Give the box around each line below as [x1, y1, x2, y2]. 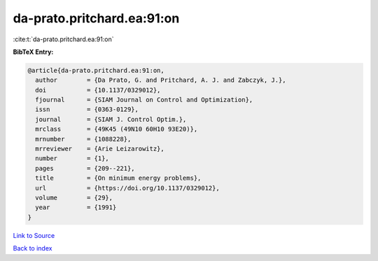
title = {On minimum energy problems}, [35, 174, 202, 182]
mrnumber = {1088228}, [35, 135, 132, 143]
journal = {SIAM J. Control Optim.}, [35, 115, 187, 123]
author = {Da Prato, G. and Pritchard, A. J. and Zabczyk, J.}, [35, 76, 286, 84]
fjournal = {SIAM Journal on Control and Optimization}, [35, 96, 253, 104]
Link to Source [13, 231, 55, 239]
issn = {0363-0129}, [35, 106, 139, 113]
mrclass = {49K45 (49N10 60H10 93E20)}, [35, 125, 198, 133]
